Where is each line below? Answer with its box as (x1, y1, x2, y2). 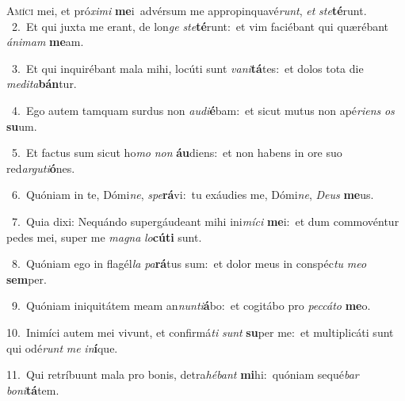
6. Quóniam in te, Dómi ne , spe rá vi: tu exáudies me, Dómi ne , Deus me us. (11, 186, 374, 203)
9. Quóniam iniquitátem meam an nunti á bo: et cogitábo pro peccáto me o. (11, 297, 371, 314)
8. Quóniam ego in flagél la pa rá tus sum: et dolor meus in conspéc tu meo (11, 255, 367, 272)
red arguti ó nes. (6, 159, 75, 176)
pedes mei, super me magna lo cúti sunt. (6, 228, 202, 245)
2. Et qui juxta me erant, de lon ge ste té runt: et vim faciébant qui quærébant (11, 17, 389, 34)
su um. (6, 117, 37, 134)
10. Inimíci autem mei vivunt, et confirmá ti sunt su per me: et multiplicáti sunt (6, 323, 394, 340)
